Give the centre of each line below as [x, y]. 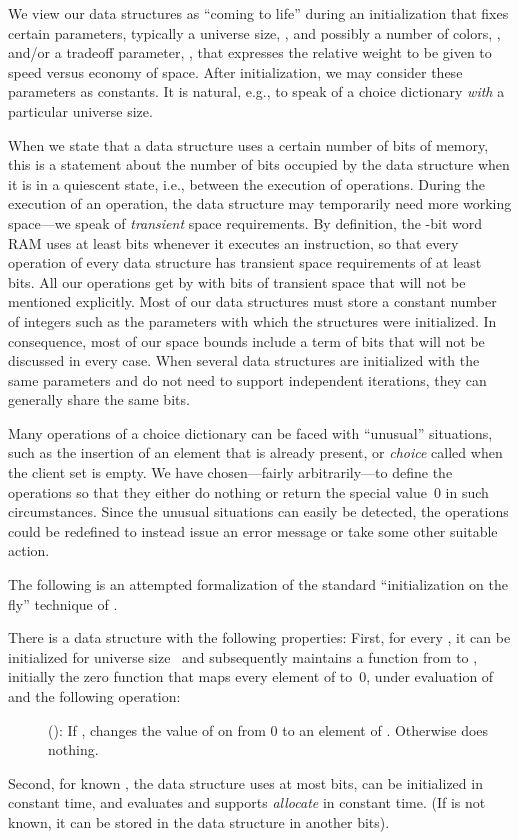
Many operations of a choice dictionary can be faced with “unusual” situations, [250, 432]
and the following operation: [94, 696]
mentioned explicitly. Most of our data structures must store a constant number [252, 301]
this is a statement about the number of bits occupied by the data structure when [259, 164]
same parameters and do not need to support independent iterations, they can [247, 379]
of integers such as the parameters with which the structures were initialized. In [252, 320]
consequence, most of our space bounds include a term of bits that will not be [246, 340]
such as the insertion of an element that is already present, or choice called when [255, 452]
